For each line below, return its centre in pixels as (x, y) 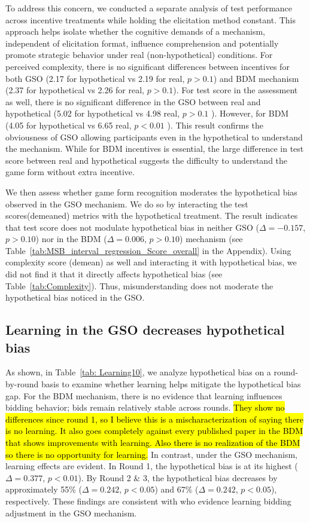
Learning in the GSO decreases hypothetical (145, 330)
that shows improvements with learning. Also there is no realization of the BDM (153, 442)
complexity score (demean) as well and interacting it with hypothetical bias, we (151, 262)
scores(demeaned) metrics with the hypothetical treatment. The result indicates (152, 215)
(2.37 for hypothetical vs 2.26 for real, (75, 90)
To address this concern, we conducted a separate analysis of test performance (149, 8)
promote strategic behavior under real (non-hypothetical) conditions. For (139, 55)
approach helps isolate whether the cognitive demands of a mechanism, (135, 31)
